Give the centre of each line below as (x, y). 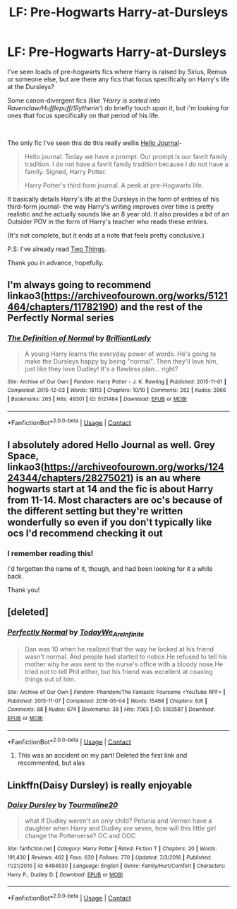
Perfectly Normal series (61, 318)
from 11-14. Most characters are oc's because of (115, 500)
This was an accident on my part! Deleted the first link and (102, 755)
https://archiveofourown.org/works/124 (134, 467)
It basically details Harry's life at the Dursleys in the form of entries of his (113, 199)
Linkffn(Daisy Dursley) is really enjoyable (100, 785)
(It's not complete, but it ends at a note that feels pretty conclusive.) (106, 235)
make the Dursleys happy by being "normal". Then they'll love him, (121, 361)
